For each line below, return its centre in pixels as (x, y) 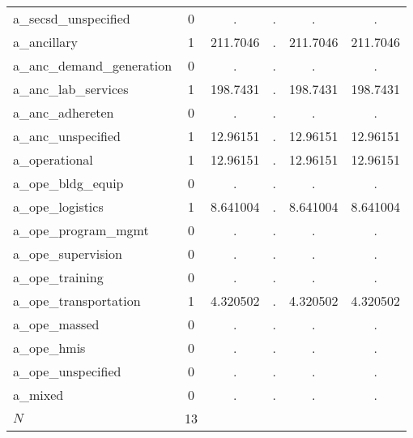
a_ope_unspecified (67, 371)
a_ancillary (46, 42)
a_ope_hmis (49, 348)
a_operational (53, 159)
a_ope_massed (56, 324)
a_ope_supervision (68, 253)
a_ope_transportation (77, 301)
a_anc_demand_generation (93, 65)
